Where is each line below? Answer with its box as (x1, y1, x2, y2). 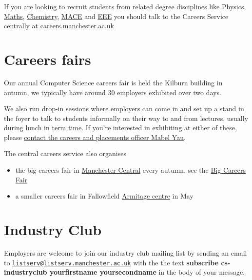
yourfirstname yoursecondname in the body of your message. (49, 267, 245, 277)
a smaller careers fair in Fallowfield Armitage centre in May (15, 191, 194, 201)
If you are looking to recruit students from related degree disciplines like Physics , (4, 1, 246, 11)
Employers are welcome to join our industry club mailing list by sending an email (4, 247, 247, 258)
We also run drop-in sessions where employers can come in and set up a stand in (4, 103, 244, 114)
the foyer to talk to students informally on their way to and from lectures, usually (4, 113, 249, 123)
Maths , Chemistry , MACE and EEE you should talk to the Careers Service (4, 11, 229, 21)
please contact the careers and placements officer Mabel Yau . (4, 132, 186, 142)
